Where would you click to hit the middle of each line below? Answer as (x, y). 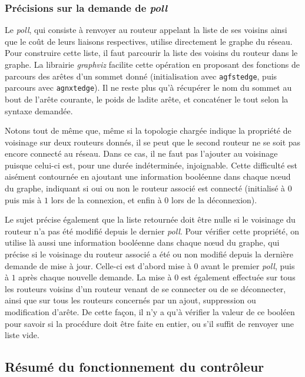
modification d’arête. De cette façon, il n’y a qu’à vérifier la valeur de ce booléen (150, 312)
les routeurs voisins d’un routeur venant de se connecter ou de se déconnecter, (145, 288)
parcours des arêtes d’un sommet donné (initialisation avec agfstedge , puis (141, 76)
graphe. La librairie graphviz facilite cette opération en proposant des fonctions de (152, 64)
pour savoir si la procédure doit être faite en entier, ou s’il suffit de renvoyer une (149, 323)
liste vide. (22, 335)
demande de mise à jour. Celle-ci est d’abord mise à (98, 265)
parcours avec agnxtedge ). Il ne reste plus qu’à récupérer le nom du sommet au (148, 87)
